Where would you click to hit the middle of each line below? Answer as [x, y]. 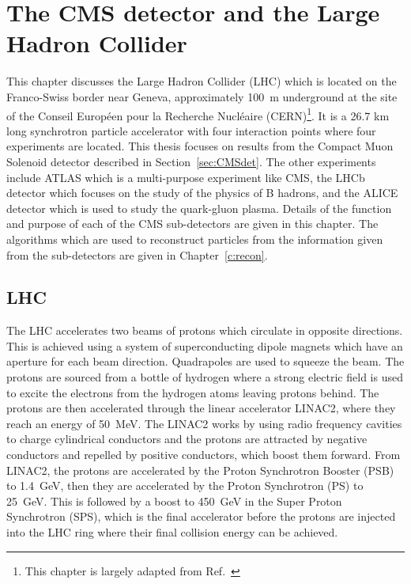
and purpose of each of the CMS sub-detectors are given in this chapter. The [192, 224]
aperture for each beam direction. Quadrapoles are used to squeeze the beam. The [205, 361]
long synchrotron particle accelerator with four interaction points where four [191, 130]
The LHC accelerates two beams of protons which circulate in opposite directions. [205, 330]
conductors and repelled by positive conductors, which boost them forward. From [204, 455]
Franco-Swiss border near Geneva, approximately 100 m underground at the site [202, 96]
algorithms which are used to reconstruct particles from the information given [195, 239]
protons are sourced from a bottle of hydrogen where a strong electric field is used [205, 377]
